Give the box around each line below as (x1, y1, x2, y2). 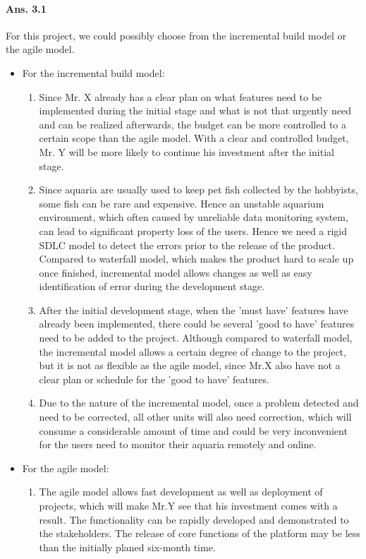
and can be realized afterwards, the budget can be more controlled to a (39, 116, 347, 131)
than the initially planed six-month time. (39, 539, 216, 554)
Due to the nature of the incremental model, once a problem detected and (39, 395, 359, 410)
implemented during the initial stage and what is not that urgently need (39, 103, 352, 118)
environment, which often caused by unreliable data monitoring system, (39, 210, 348, 224)
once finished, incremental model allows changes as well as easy (39, 265, 312, 279)
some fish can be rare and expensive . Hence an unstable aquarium (39, 196, 324, 210)
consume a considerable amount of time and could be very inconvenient (39, 423, 348, 438)
